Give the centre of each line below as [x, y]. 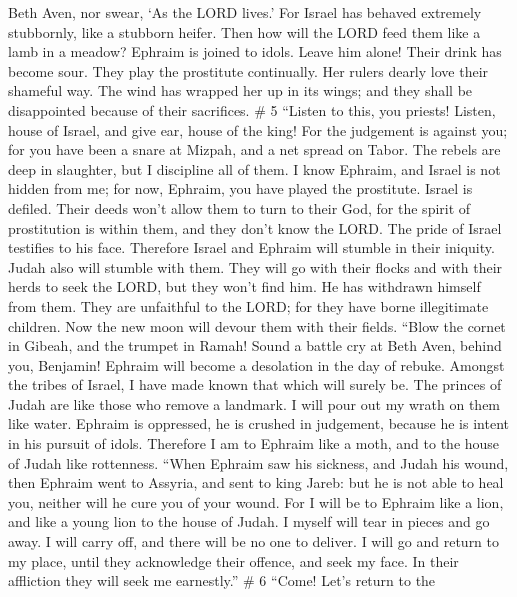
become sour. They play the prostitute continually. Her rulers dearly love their [248, 70]
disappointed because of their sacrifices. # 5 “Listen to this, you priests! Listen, [252, 109]
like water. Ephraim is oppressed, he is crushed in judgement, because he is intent [258, 423]
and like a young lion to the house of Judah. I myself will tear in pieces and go [249, 521]
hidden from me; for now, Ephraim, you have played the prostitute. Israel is [240, 188]
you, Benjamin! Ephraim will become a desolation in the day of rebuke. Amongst [256, 364]
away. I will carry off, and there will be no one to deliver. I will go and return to [254, 541]
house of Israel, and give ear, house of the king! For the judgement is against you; [258, 129]
